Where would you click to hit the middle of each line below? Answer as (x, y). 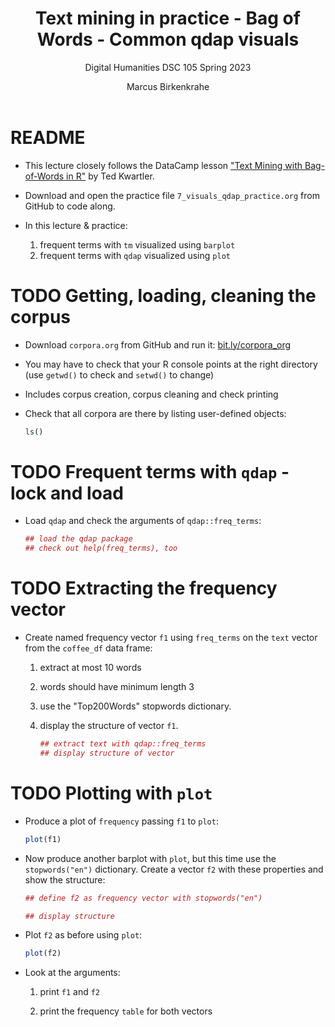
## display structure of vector (107, 753)
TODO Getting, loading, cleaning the (163, 295)
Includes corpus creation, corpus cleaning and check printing (151, 394)
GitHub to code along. (70, 206)
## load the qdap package (78, 539)
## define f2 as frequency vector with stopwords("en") (143, 898)
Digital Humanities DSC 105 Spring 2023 (168, 67)
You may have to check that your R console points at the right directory (171, 364)
